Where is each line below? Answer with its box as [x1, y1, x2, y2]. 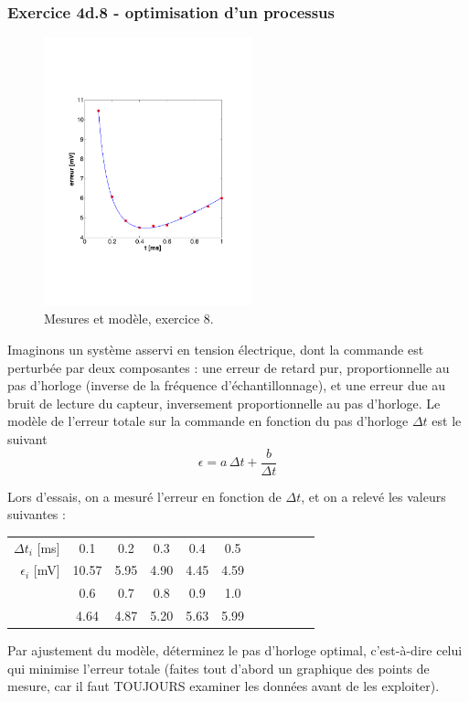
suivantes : [7, 505, 66, 524]
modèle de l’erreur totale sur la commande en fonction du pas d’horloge [7, 411, 409, 431]
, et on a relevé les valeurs [301, 486, 446, 505]
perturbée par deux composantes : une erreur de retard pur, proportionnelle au [7, 357, 450, 377]
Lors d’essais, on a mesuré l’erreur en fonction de [7, 486, 282, 505]
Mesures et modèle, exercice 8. [44, 309, 214, 328]
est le [432, 411, 462, 431]
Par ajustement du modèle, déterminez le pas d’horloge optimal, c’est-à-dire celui [7, 641, 463, 660]
